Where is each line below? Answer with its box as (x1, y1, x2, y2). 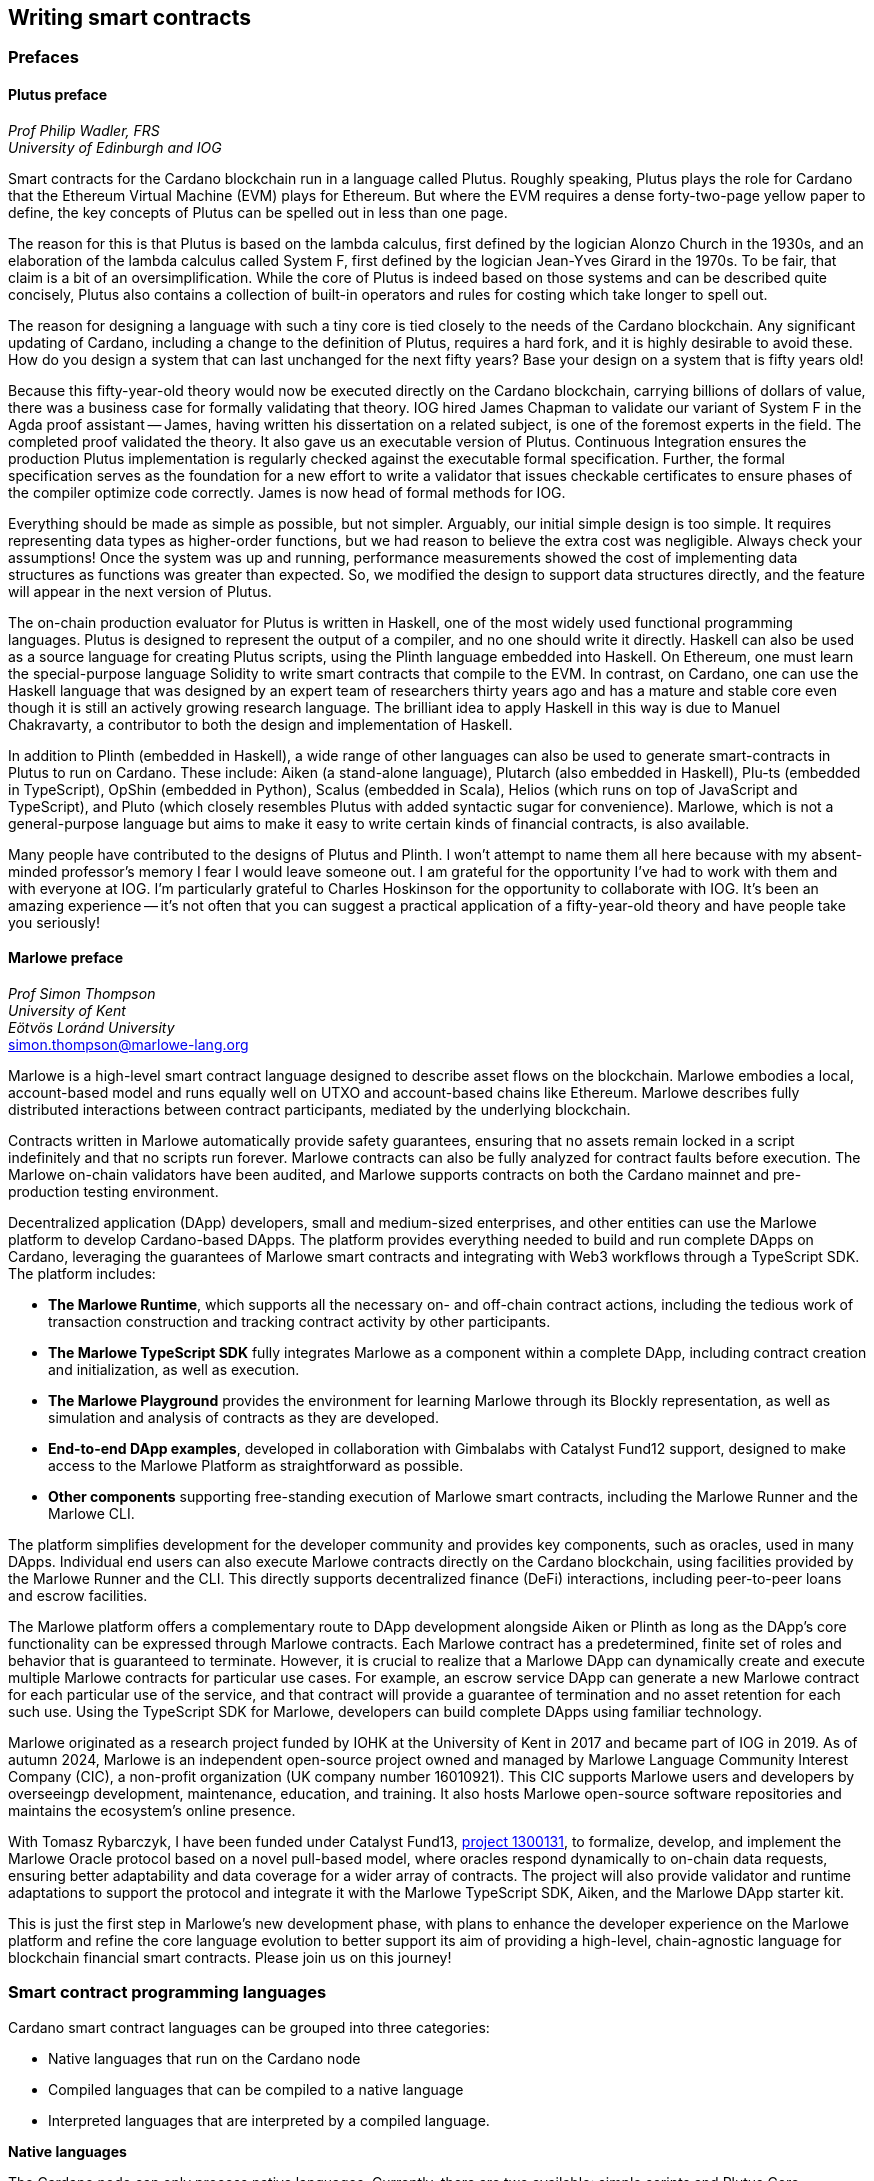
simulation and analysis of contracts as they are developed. (48, 1408, 439, 1426)
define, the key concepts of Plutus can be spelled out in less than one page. (8, 203, 508, 221)
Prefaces (8, 47, 79, 68)
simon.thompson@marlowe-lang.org (8, 1035, 249, 1053)
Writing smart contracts (8, 5, 251, 30)
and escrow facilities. (8, 1586, 148, 1604)
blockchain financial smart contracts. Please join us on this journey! (8, 1948, 452, 1966)
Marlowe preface (8, 949, 124, 967)
